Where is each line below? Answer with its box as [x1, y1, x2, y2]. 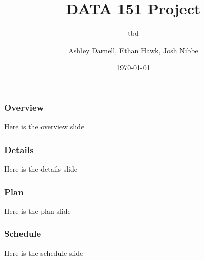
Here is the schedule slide [4, 247, 84, 258]
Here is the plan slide [4, 205, 71, 216]
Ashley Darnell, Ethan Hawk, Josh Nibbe [68, 45, 198, 55]
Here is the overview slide [4, 121, 85, 132]
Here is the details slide [4, 163, 77, 174]
